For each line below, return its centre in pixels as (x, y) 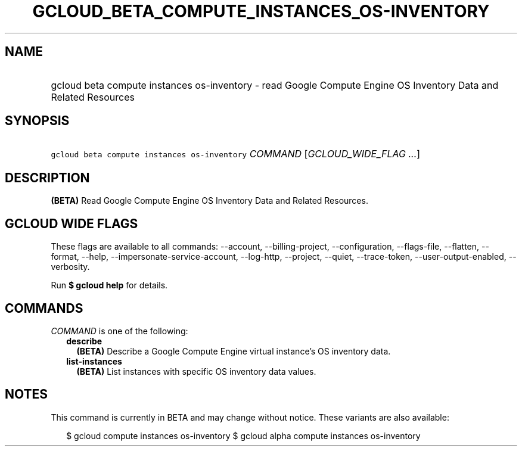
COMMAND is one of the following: (119, 331)
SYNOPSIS (37, 121)
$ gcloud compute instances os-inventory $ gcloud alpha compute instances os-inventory (243, 436)
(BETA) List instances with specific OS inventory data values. (196, 371)
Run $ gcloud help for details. (109, 285)
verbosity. (70, 267)
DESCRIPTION (47, 178)
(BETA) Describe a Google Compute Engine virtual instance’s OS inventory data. (234, 351)
